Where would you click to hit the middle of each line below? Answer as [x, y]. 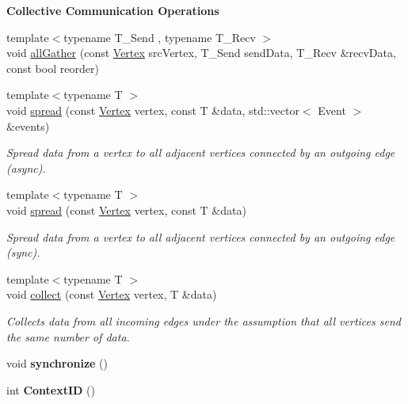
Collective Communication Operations [113, 10]
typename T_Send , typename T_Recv [160, 37]
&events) [28, 126]
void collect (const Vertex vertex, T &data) [112, 294]
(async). [26, 168]
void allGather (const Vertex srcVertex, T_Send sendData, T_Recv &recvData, [201, 53]
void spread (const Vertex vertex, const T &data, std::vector [153, 110]
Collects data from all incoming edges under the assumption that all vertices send [204, 320]
